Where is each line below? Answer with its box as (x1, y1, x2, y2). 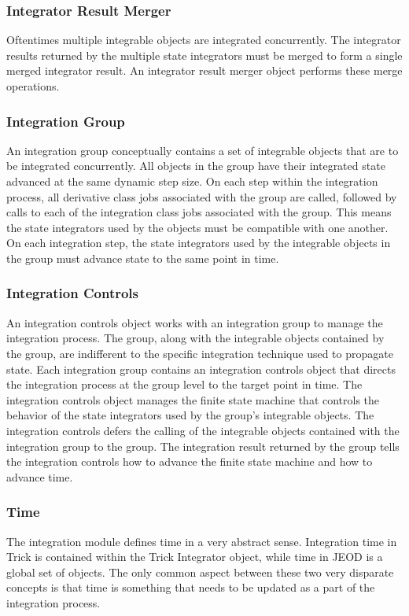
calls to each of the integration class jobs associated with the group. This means (6, 204, 392, 220)
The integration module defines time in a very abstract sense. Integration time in (6, 533, 397, 549)
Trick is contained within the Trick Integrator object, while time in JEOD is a (6, 548, 383, 565)
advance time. (6, 468, 73, 485)
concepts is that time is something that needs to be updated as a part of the (6, 579, 375, 596)
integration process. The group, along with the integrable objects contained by (6, 330, 385, 346)
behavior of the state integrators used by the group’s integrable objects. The (6, 407, 374, 423)
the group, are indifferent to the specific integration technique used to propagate (6, 345, 393, 361)
